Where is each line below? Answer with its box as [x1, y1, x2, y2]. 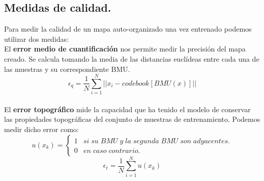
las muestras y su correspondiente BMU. [4, 63, 130, 74]
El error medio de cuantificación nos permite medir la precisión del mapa [4, 43, 246, 54]
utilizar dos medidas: [4, 33, 69, 44]
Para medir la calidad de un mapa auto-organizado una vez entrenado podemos [4, 23, 252, 34]
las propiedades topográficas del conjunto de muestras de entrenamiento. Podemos [4, 114, 260, 124]
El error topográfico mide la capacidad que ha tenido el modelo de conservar [4, 104, 251, 114]
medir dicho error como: [4, 124, 79, 135]
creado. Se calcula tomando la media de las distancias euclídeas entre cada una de [4, 53, 259, 64]
